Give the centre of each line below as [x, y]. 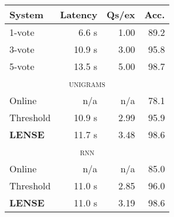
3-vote [22, 49]
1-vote [22, 32]
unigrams [87, 83]
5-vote [22, 66]
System [27, 14]
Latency [79, 14]
